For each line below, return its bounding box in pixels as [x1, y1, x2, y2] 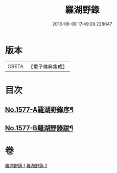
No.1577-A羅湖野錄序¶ [5, 106, 74, 114]
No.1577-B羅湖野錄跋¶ [5, 124, 73, 132]
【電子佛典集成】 [28, 63, 68, 70]
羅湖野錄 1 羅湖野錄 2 [5, 162, 48, 168]
